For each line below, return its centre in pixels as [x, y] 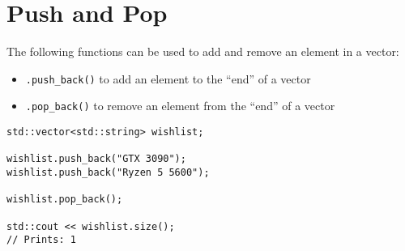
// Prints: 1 [41, 240]
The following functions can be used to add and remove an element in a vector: [203, 51]
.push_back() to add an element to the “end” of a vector [168, 78]
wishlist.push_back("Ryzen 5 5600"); [108, 172]
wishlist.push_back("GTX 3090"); [96, 159]
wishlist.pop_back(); [65, 200]
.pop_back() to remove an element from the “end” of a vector [180, 106]
